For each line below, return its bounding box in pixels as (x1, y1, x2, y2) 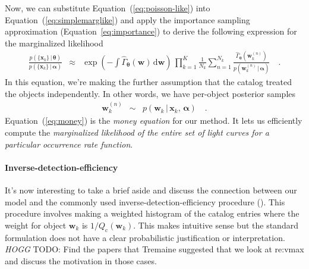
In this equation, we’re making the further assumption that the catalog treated (5, 76, 292, 88)
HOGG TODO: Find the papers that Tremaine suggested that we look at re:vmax (5, 243, 304, 255)
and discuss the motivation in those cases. (5, 254, 157, 267)
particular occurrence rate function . (5, 137, 133, 150)
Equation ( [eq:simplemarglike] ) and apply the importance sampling (5, 13, 250, 26)
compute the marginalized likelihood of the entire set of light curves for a (5, 126, 269, 139)
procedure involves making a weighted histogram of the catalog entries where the (5, 207, 299, 220)
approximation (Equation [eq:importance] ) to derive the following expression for (5, 25, 297, 37)
